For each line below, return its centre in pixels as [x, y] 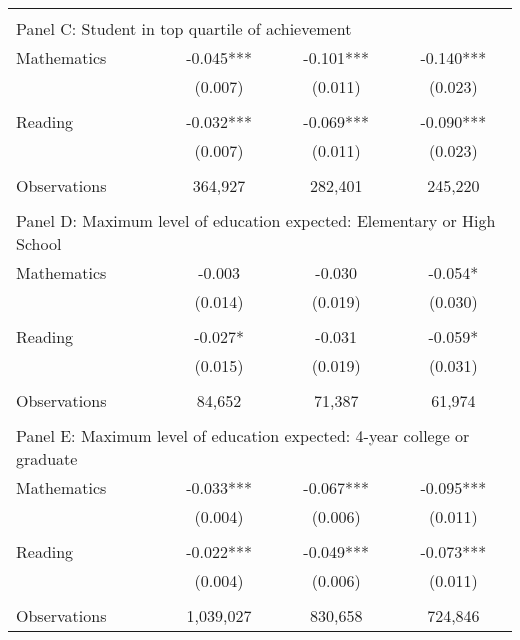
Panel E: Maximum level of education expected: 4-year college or [243, 435]
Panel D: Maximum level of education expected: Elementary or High [256, 220]
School [39, 243]
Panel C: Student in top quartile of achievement [184, 28]
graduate [47, 458]
